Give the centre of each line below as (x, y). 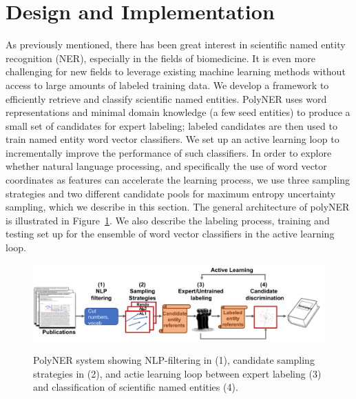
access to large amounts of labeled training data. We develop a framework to (167, 85)
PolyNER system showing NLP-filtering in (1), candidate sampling (174, 360)
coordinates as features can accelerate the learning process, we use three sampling (178, 180)
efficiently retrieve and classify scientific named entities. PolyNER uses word (166, 98)
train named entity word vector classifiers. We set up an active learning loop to (172, 139)
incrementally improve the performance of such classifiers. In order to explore (169, 152)
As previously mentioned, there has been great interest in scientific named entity (176, 45)
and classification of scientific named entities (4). (136, 387)
